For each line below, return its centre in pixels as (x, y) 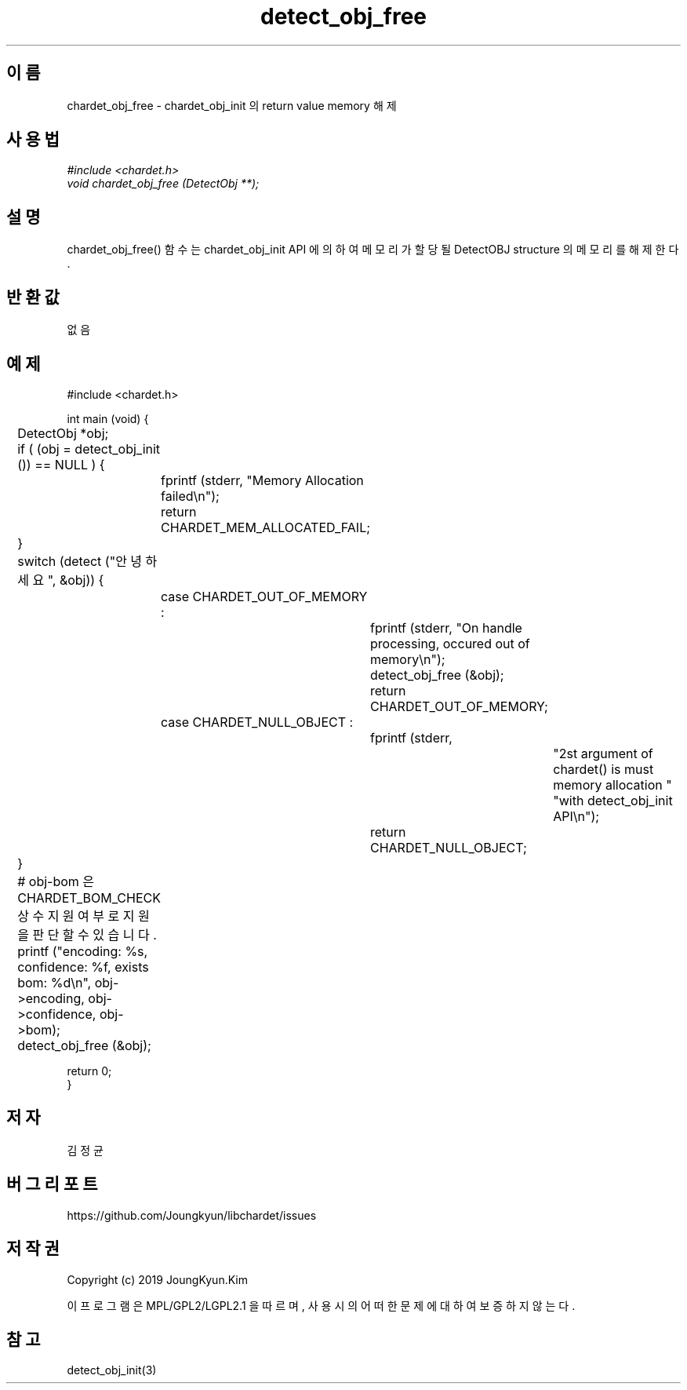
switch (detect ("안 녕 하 (87, 561)
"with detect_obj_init (613, 800)
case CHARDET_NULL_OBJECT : (257, 722)
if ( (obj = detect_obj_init (89, 449)
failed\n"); (190, 496)
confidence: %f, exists (83, 967)
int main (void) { (108, 418)
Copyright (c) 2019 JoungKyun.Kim (157, 1279)
